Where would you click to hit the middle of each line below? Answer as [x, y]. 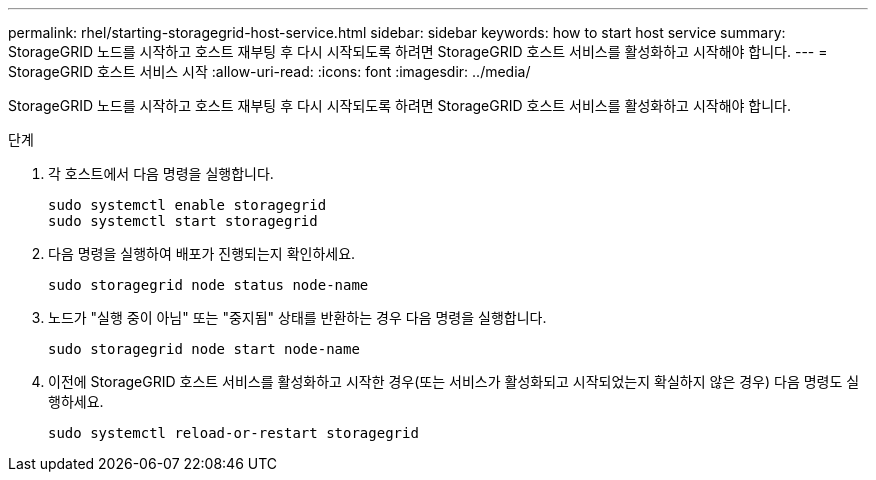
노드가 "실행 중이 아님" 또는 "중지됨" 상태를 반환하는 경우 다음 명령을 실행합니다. [297, 317]
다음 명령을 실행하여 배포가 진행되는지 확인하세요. [202, 253]
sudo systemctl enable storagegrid [187, 205]
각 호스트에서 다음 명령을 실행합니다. [161, 173]
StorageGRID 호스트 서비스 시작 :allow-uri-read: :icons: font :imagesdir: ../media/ [269, 71]
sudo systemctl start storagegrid [183, 221]
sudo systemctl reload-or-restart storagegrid [233, 433]
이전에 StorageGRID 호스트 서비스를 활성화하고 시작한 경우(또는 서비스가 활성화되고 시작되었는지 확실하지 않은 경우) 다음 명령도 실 [454, 381]
